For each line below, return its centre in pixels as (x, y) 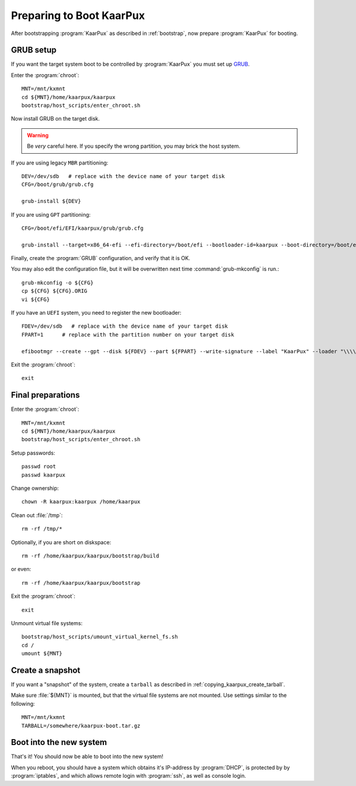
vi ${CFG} (36, 299)
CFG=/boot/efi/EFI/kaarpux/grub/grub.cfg (82, 228)
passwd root (39, 467)
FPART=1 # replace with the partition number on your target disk (128, 335)
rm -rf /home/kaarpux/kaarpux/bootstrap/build (90, 556)
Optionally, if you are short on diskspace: (61, 542)
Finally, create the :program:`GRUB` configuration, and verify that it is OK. (101, 258)
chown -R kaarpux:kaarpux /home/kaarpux (81, 502)
